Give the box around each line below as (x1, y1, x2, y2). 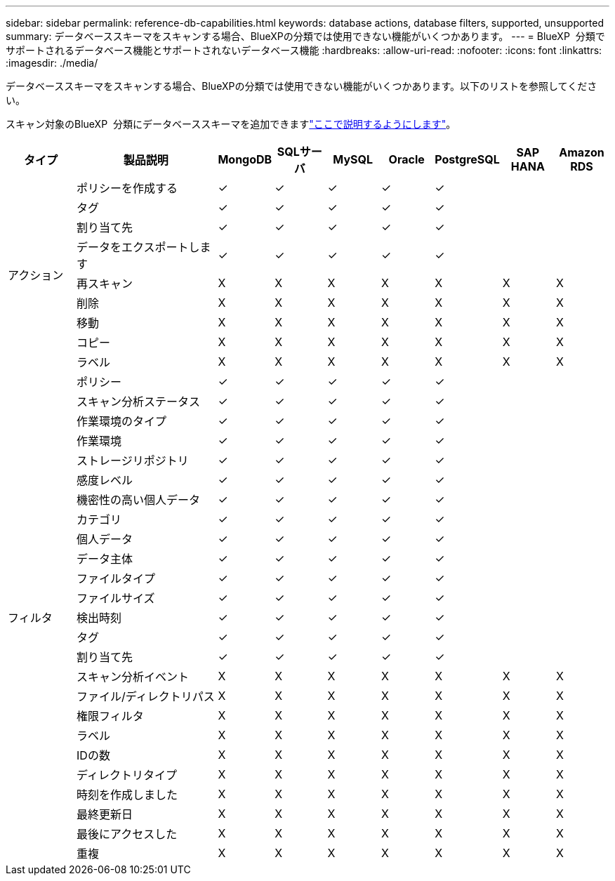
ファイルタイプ (77, 571, 156, 585)
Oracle (388, 152, 425, 166)
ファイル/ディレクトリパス (77, 689, 215, 703)
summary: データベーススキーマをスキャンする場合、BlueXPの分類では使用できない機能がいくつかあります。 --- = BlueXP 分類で (6, 30, 605, 42)
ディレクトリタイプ (77, 768, 177, 782)
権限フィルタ (77, 709, 144, 723)
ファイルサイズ (77, 591, 155, 605)
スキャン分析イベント (77, 670, 190, 684)
